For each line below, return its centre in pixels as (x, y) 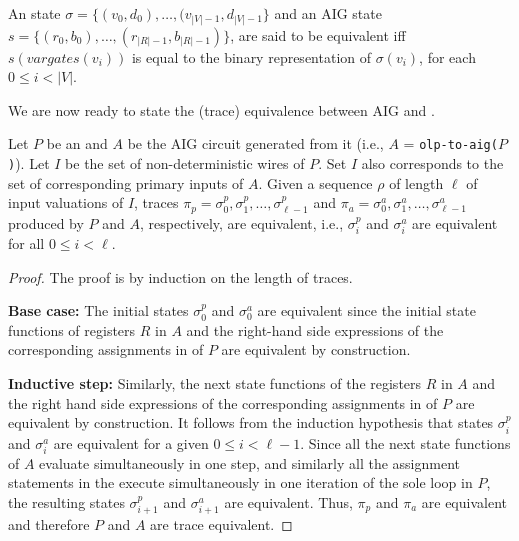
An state (34, 13)
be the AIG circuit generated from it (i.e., (255, 143)
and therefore (49, 524)
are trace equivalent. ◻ (221, 524)
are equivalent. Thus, (288, 502)
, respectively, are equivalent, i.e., (241, 222)
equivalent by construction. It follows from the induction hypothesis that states (251, 422)
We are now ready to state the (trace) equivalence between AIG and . (221, 109)
